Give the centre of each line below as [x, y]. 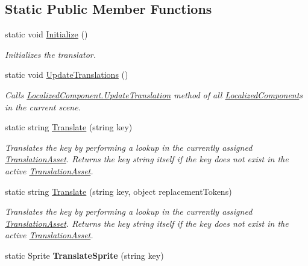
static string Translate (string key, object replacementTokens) [118, 191]
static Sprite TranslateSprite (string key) [84, 255]
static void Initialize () [46, 34]
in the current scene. [43, 106]
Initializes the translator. [51, 54]
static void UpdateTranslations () [67, 74]
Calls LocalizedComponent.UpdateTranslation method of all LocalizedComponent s [154, 94]
